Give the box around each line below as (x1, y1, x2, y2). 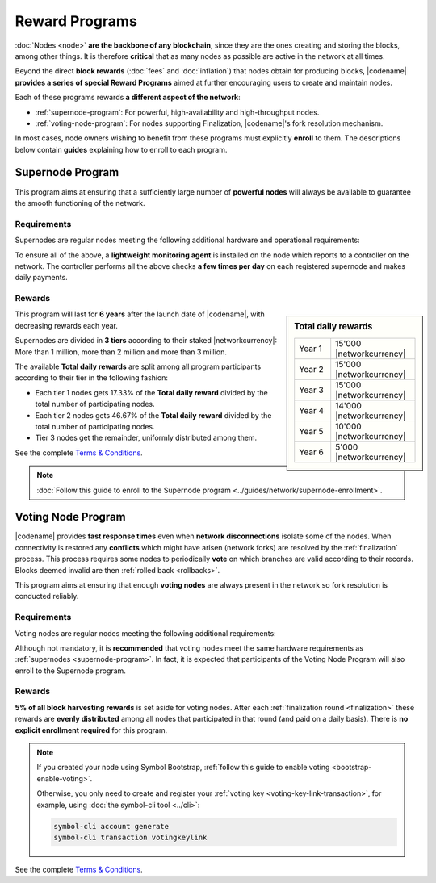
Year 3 (299, 384, 325, 395)
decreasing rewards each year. (15, 320, 119, 330)
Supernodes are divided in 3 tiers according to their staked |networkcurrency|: (15, 336, 278, 345)
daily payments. (15, 273, 68, 282)
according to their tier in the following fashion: (15, 373, 169, 383)
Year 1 (299, 343, 322, 354)
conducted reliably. (15, 592, 79, 601)
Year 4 (299, 404, 325, 416)
